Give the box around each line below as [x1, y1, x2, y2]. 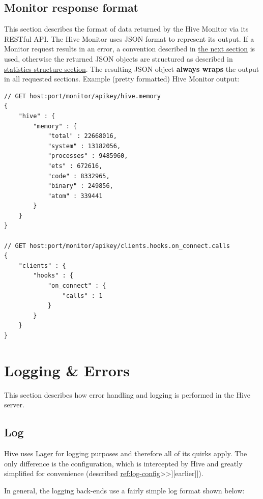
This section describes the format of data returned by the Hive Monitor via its [4, 23, 249, 34]
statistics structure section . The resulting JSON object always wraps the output [4, 63, 259, 74]
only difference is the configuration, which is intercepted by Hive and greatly [4, 458, 243, 468]
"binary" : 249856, [47, 182, 113, 190]
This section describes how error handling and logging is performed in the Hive [4, 389, 251, 400]
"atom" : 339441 [47, 192, 103, 200]
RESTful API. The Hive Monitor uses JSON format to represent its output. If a [4, 33, 254, 44]
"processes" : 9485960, [47, 152, 128, 160]
